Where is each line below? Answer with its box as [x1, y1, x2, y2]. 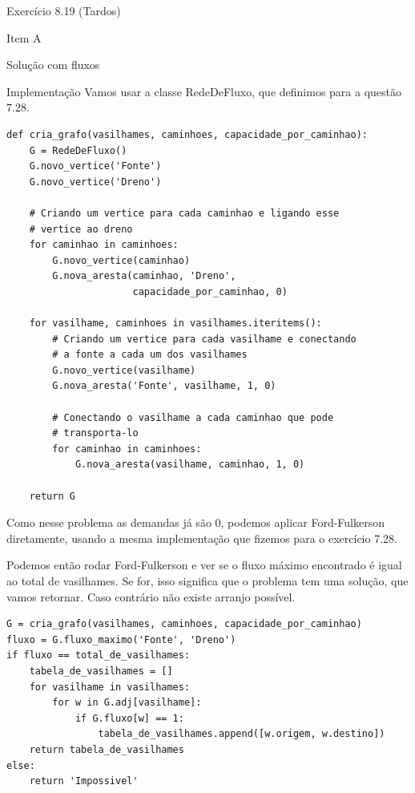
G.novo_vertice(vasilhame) [52, 364, 196, 376]
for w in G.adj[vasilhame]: [52, 697, 202, 709]
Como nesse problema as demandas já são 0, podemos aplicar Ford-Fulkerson [6, 514, 385, 531]
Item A [6, 29, 42, 46]
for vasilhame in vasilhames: [29, 681, 191, 693]
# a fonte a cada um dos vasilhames [52, 349, 248, 361]
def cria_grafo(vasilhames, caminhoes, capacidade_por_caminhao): [6, 128, 369, 140]
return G [29, 490, 75, 502]
